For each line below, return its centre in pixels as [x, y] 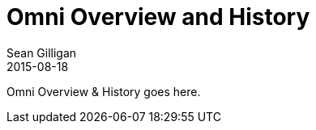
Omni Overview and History [158, 17]
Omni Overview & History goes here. [104, 91]
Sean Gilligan [42, 52]
